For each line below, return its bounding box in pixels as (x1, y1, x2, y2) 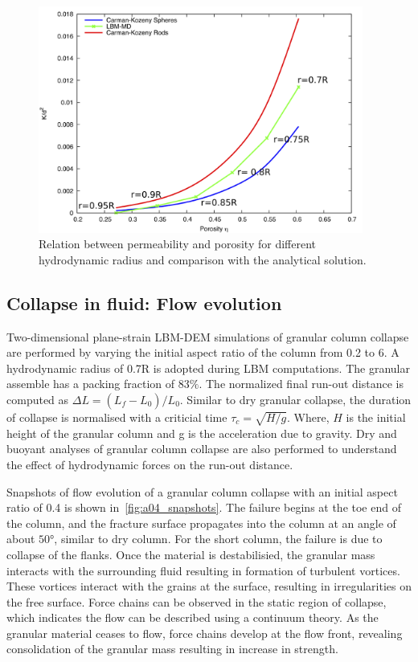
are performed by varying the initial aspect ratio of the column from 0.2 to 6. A (6, 344, 400, 361)
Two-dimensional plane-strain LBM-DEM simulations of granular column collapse (6, 328, 409, 345)
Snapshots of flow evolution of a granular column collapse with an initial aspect (6, 483, 398, 500)
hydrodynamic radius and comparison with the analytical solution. (39, 251, 367, 268)
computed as (6, 391, 69, 407)
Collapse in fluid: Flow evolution (6, 290, 282, 315)
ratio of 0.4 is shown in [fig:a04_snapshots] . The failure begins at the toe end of (6, 499, 401, 516)
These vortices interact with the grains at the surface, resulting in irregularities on (6, 578, 412, 595)
